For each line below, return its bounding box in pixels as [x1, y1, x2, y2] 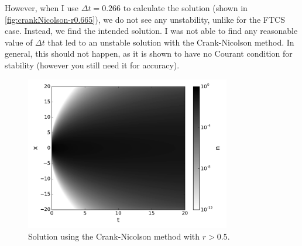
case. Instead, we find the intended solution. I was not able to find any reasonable [5, 25, 298, 37]
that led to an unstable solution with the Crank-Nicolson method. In [47, 36, 294, 48]
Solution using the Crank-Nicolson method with [28, 230, 200, 242]
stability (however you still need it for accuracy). [5, 58, 180, 71]
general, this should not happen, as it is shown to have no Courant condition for [5, 47, 293, 60]
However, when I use [5, 2, 79, 13]
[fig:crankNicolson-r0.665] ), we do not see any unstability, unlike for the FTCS [5, 13, 285, 25]
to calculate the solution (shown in [123, 2, 248, 13]
